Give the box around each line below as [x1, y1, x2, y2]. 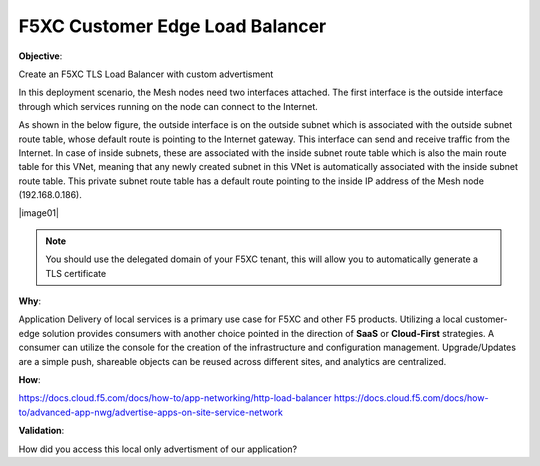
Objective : [18, 50, 63, 62]
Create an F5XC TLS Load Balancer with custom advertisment [18, 68, 274, 80]
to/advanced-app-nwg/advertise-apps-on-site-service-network [18, 406, 284, 418]
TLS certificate [45, 267, 107, 279]
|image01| [18, 207, 60, 219]
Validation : [18, 425, 65, 437]
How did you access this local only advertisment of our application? [18, 443, 298, 455]
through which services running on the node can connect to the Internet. [18, 100, 319, 112]
